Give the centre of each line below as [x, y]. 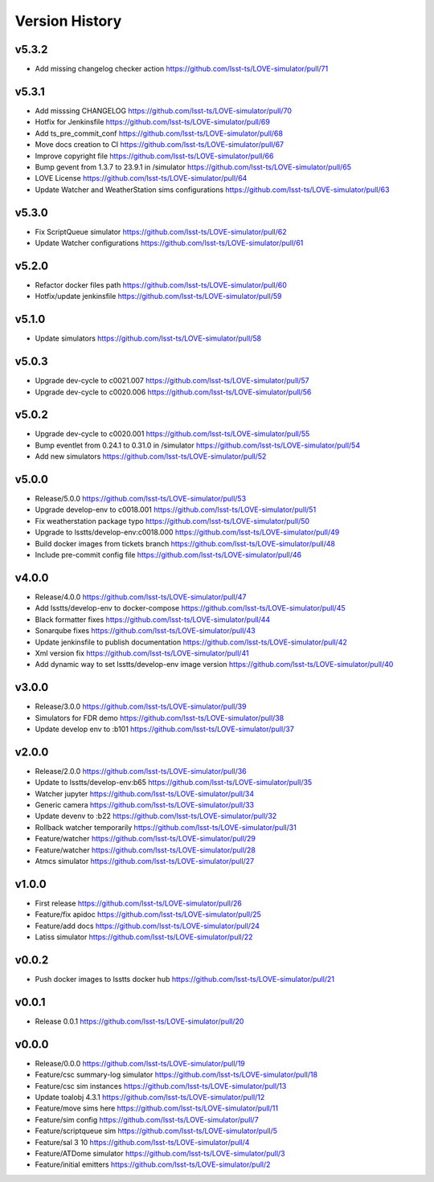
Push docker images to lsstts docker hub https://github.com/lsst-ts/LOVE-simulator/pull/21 [185, 979]
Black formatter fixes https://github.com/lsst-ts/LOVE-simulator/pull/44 [153, 620]
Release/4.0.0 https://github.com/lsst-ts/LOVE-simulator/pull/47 [141, 597]
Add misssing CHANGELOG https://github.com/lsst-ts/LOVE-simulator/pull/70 [164, 110]
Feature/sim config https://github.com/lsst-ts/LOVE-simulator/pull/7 [147, 1119]
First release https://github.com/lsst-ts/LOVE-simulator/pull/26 [139, 903]
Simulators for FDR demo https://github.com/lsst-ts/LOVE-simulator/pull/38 [160, 718]
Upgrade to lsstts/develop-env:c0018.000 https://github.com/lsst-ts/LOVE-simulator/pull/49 [187, 532]
